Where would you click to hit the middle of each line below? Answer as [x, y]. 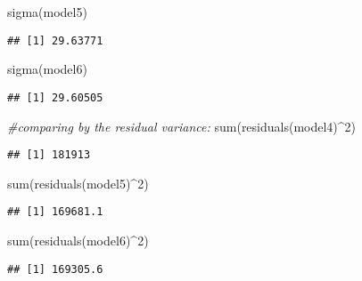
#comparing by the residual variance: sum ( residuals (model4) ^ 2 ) [182, 126]
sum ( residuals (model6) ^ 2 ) [78, 240]
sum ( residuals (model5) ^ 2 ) [78, 183]
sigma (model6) [47, 69]
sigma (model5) [47, 12]
